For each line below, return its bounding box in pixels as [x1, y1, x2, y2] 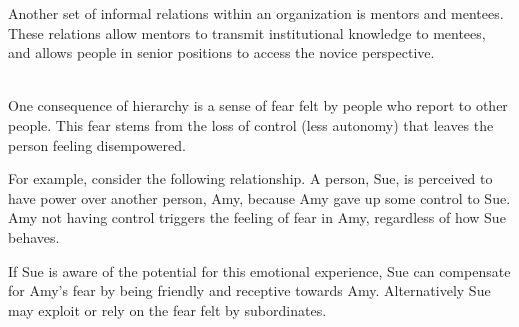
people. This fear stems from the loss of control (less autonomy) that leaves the [8, 114, 494, 135]
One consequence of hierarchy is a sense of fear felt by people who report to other [8, 95, 508, 116]
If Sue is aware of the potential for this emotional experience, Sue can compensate [8, 260, 511, 281]
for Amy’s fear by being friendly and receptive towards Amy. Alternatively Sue [8, 280, 491, 301]
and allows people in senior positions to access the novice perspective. [8, 42, 435, 63]
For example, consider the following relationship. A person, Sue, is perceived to [8, 168, 493, 189]
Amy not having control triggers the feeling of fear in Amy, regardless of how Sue [8, 207, 506, 228]
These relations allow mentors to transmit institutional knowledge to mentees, [8, 22, 486, 43]
